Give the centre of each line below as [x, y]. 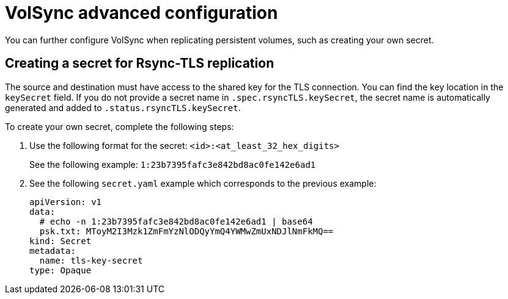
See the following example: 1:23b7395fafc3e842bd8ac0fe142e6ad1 [173, 164]
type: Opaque [61, 270]
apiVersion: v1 [66, 202]
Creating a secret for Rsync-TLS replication [140, 63]
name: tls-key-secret [91, 260]
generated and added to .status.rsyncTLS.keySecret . [123, 107]
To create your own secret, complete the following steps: [120, 126]
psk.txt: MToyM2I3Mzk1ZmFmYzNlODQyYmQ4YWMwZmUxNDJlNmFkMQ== [186, 231]
